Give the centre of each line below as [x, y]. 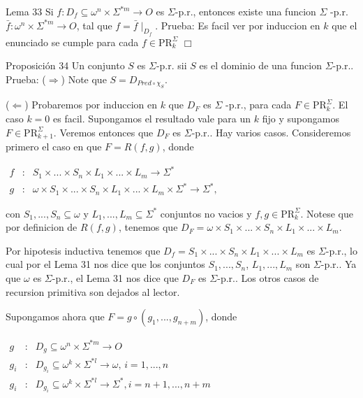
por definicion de [42, 227]
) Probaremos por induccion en [91, 105]
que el [345, 25]
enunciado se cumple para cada [72, 42]
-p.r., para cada [259, 105]
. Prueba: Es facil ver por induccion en [238, 25]
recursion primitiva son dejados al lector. [93, 291]
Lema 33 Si [30, 11]
